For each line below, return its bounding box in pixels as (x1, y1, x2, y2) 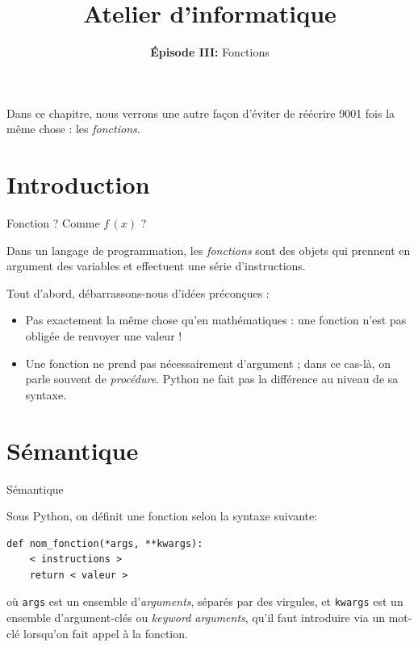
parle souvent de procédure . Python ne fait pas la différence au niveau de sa (25, 370, 399, 387)
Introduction (6, 168, 150, 201)
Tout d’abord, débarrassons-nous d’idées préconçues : (6, 284, 270, 301)
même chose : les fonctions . (6, 120, 140, 137)
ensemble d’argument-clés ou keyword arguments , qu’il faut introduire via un (6, 609, 385, 626)
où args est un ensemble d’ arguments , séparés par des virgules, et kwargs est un (6, 593, 403, 610)
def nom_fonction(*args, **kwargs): (6, 537, 203, 549)
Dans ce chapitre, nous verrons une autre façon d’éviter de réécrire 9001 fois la (6, 104, 395, 121)
